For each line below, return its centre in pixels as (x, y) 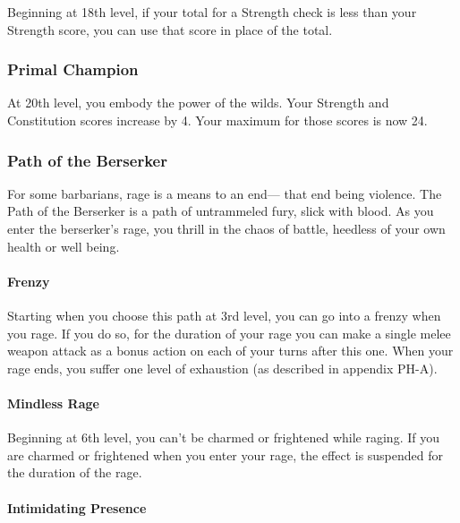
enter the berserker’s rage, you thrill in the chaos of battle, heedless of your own (226, 228)
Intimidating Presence (77, 507)
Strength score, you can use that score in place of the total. (170, 29)
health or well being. (64, 246)
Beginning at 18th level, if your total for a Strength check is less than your (212, 12)
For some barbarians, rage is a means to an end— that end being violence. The (225, 193)
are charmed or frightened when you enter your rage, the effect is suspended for (226, 454)
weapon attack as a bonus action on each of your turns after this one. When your (230, 351)
